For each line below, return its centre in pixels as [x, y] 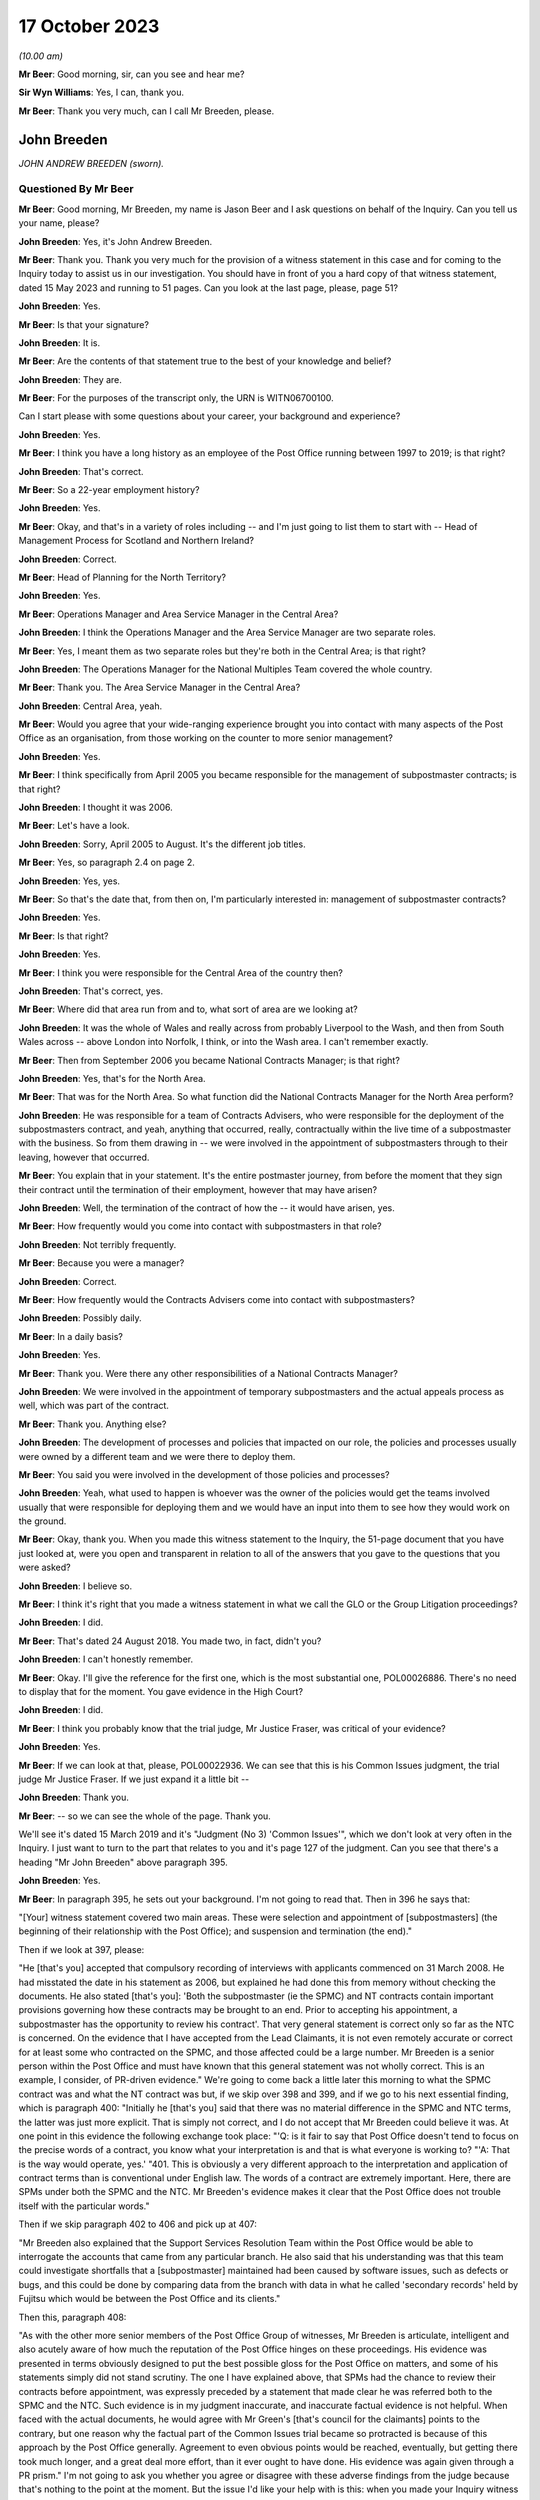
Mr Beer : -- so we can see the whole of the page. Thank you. [145, 1816]
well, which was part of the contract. [94, 1406]
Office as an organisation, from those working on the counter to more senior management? [206, 738]
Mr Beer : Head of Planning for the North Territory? [122, 577]
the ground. [42, 1521]
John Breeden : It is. [59, 342]
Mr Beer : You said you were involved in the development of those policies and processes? [204, 1474]
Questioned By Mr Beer [76, 189]
